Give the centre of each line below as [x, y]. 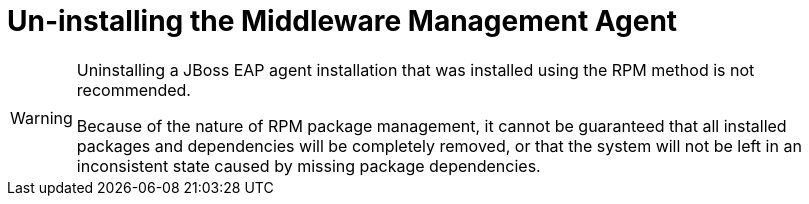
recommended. [133, 89]
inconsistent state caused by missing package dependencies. [308, 165]
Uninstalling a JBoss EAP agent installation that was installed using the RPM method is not [415, 69]
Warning [41, 117]
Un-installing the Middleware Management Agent [342, 21]
